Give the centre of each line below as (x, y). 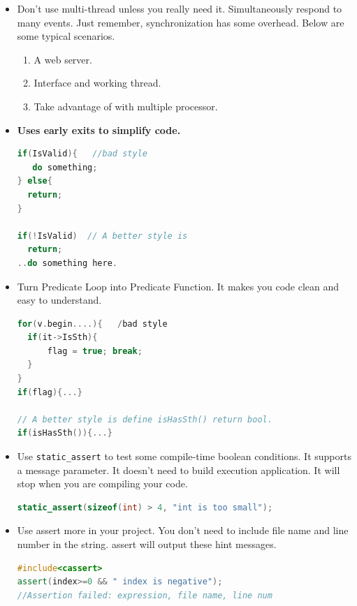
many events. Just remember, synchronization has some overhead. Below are (181, 22)
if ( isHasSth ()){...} (65, 433)
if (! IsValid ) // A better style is (102, 236)
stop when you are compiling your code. (102, 483)
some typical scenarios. (66, 36)
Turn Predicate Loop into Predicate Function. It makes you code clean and (178, 286)
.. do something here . (67, 263)
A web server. (63, 59)
